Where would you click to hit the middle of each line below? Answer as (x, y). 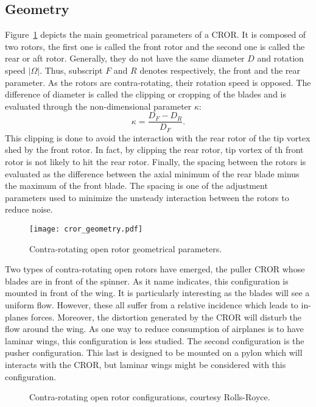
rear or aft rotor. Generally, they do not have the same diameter (125, 58)
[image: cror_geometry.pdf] (86, 229)
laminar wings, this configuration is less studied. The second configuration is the (155, 340)
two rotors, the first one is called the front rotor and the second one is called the (155, 46)
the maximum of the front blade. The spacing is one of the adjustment (136, 186)
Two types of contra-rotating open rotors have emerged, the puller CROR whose (155, 269)
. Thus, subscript (71, 70)
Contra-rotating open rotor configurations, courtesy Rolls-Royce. (150, 397)
